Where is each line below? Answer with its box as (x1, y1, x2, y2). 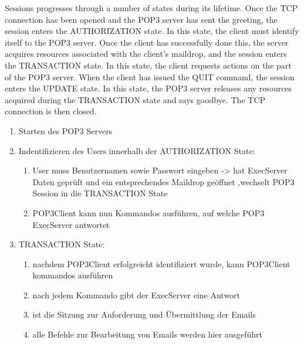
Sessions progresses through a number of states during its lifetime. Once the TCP (5, 2, 298, 13)
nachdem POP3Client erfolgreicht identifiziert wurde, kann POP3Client (32, 257, 291, 270)
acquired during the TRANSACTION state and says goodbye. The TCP (5, 93, 266, 105)
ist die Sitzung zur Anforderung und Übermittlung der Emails (32, 308, 256, 321)
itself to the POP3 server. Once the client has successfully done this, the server (5, 36, 289, 48)
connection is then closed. (5, 105, 97, 117)
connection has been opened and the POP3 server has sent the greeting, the (5, 13, 278, 25)
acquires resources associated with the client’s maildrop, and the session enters (5, 47, 287, 60)
